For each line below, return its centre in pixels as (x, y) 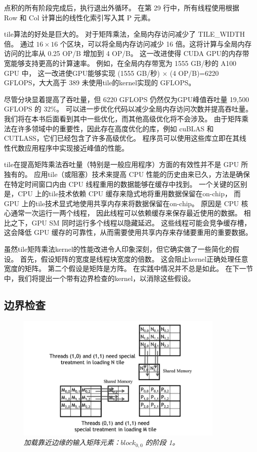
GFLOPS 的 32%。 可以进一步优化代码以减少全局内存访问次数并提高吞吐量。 (128, 109)
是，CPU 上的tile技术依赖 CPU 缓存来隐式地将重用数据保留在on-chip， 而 (123, 194)
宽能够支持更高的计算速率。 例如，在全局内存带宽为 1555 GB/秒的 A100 (120, 63)
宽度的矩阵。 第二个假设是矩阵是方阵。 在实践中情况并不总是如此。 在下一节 (128, 268)
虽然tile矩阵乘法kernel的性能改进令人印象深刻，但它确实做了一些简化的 (118, 249)
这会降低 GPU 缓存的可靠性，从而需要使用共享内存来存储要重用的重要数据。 (128, 232)
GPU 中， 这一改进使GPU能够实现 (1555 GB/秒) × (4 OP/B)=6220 (111, 73)
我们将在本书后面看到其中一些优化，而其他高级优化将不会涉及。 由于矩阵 (123, 118)
